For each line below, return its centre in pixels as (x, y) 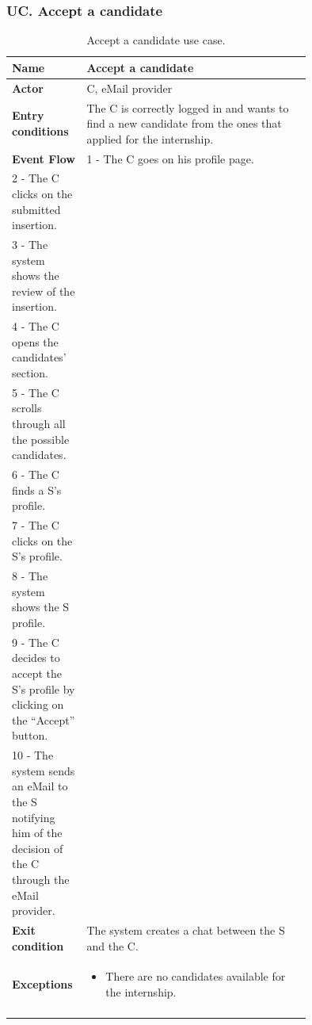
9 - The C (36, 642)
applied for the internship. (150, 138)
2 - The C (36, 178)
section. (30, 373)
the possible (41, 439)
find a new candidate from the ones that (184, 123)
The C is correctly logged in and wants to (188, 107)
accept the (37, 673)
